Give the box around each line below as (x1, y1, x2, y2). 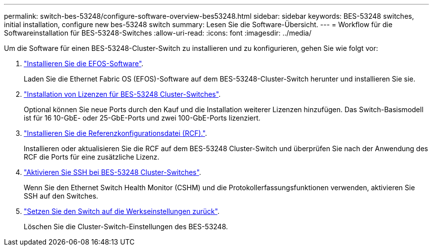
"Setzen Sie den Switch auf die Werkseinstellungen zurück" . (24, 207, 219, 215)
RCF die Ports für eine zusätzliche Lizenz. (24, 153, 160, 161)
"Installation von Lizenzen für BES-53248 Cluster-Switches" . (24, 90, 221, 98)
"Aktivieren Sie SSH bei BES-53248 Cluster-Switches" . (24, 168, 201, 176)
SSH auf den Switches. (24, 192, 98, 200)
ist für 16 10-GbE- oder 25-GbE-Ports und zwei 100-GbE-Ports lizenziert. (24, 114, 260, 122)
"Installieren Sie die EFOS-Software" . (24, 59, 144, 68)
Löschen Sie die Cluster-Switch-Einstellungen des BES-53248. (24, 222, 228, 231)
